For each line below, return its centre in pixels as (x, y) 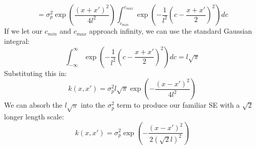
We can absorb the (33, 105)
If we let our (23, 31)
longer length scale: (34, 116)
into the (93, 105)
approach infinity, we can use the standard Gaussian (171, 31)
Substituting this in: (36, 73)
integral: (17, 41)
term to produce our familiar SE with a (178, 105)
